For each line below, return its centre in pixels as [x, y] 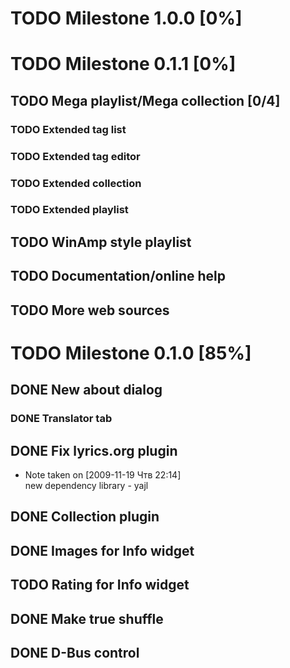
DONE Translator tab [61, 419]
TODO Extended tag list [68, 129]
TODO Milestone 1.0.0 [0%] [126, 18]
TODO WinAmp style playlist [101, 242]
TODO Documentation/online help [118, 276]
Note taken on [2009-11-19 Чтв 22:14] [103, 474]
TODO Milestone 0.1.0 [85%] [131, 353]
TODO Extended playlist [69, 210]
